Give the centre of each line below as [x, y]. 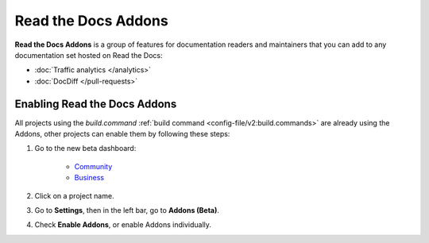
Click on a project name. [74, 195]
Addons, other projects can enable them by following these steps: [122, 134]
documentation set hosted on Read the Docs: [89, 55]
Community [93, 166]
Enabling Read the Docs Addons [96, 104]
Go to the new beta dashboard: [85, 148]
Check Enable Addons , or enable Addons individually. [123, 225]
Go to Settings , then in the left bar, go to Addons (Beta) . [127, 210]
